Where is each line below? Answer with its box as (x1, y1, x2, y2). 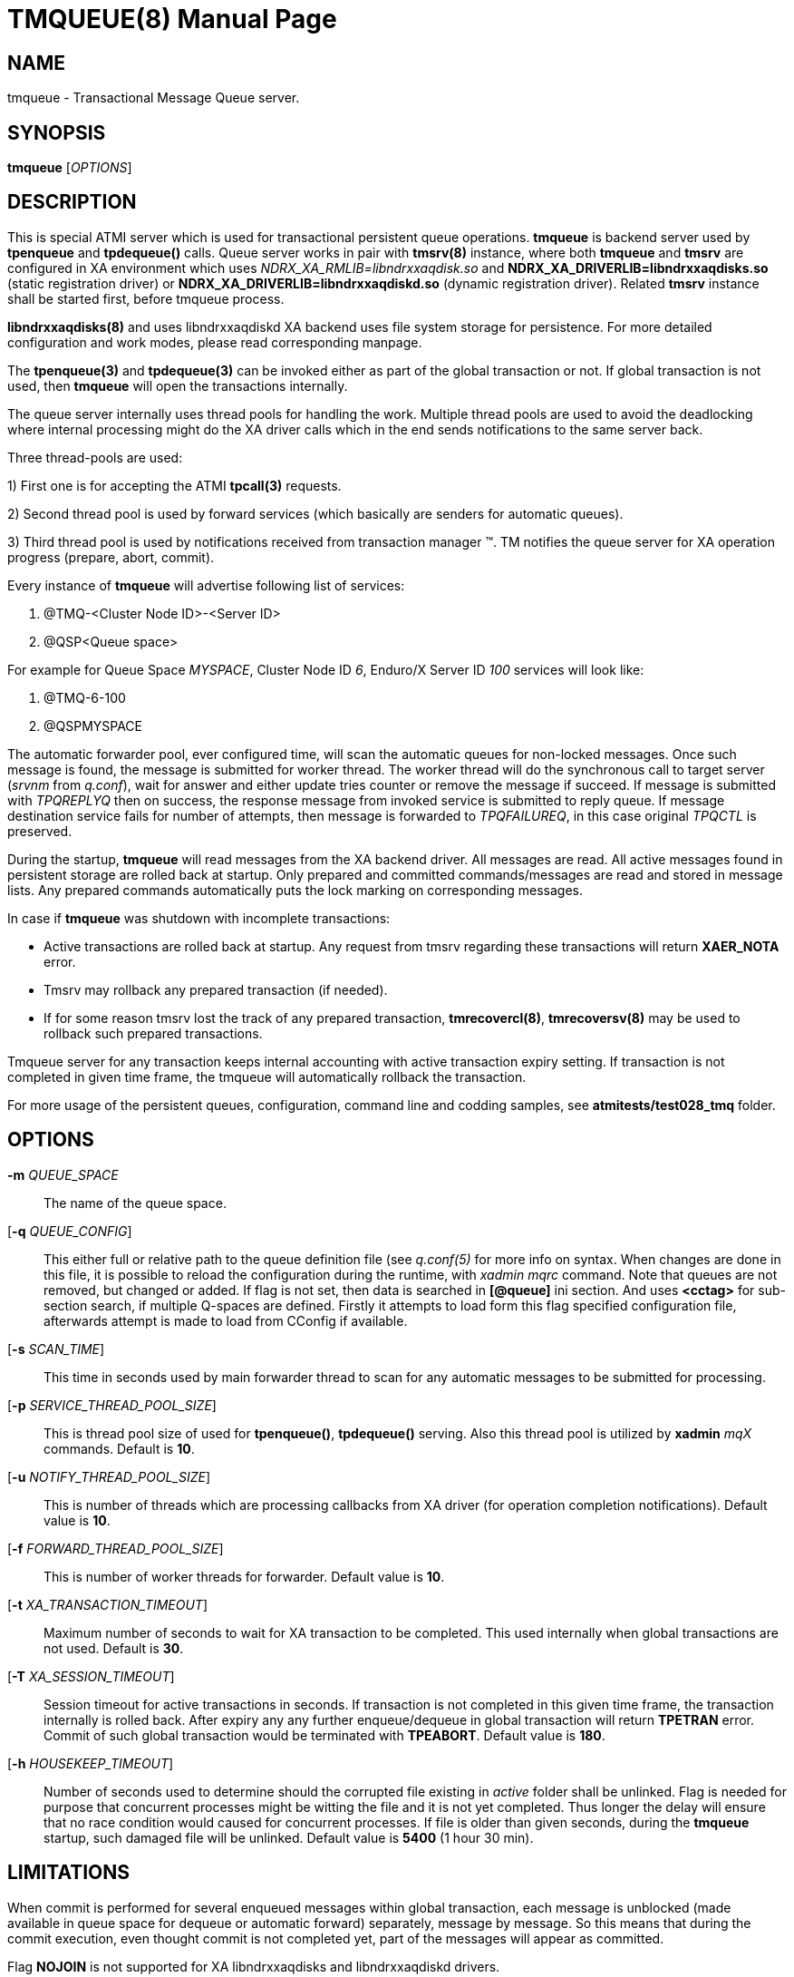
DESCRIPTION (7, 190, 137, 214)
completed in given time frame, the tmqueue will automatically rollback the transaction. (7, 1068, 527, 1085)
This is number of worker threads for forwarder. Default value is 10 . (44, 1568, 445, 1584)
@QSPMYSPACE (44, 717, 143, 734)
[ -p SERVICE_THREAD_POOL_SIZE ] (7, 1397, 217, 1413)
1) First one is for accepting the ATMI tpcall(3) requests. (7, 477, 342, 493)
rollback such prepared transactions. (44, 1025, 263, 1041)
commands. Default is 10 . (44, 1440, 195, 1456)
